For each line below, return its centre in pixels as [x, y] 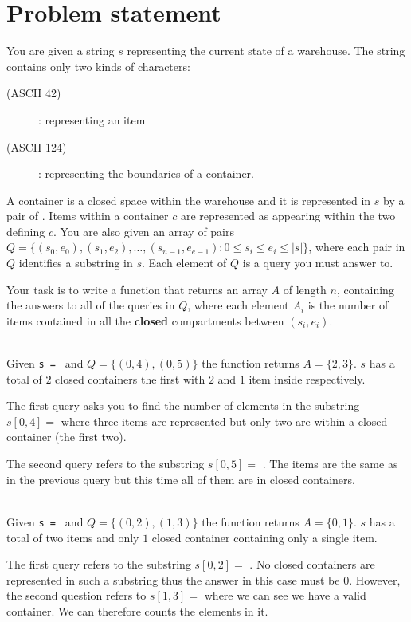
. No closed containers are [312, 564]
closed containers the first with [130, 378]
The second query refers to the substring [106, 464]
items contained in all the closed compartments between [145, 320]
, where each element [238, 305]
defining [26, 231]
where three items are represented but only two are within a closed [224, 421]
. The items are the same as [330, 464]
